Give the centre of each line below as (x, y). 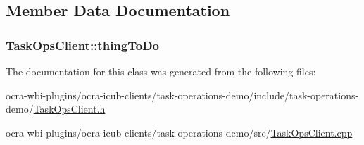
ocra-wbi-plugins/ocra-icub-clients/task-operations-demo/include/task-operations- (182, 95)
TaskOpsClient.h (69, 109)
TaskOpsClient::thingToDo (82, 45)
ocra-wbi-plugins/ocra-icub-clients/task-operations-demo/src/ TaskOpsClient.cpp (179, 132)
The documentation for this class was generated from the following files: (161, 71)
